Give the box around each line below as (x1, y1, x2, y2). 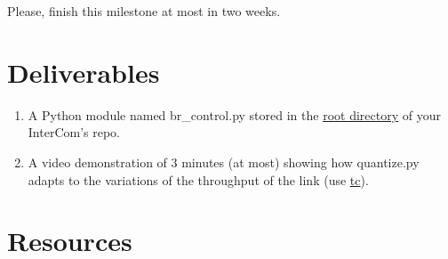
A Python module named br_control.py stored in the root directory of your (28, 105, 441, 124)
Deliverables (7, 53, 160, 90)
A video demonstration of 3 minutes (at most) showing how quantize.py (28, 152, 420, 171)
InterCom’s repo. (28, 123, 121, 142)
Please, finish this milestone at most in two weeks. (7, 2, 281, 20)
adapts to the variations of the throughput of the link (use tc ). (28, 170, 369, 189)
